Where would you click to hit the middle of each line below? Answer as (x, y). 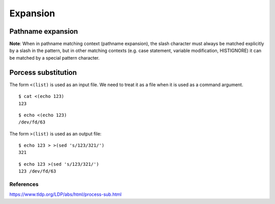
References (24, 185)
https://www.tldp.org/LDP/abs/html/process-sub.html (65, 194)
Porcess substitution (43, 72)
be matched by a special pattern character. (54, 58)
